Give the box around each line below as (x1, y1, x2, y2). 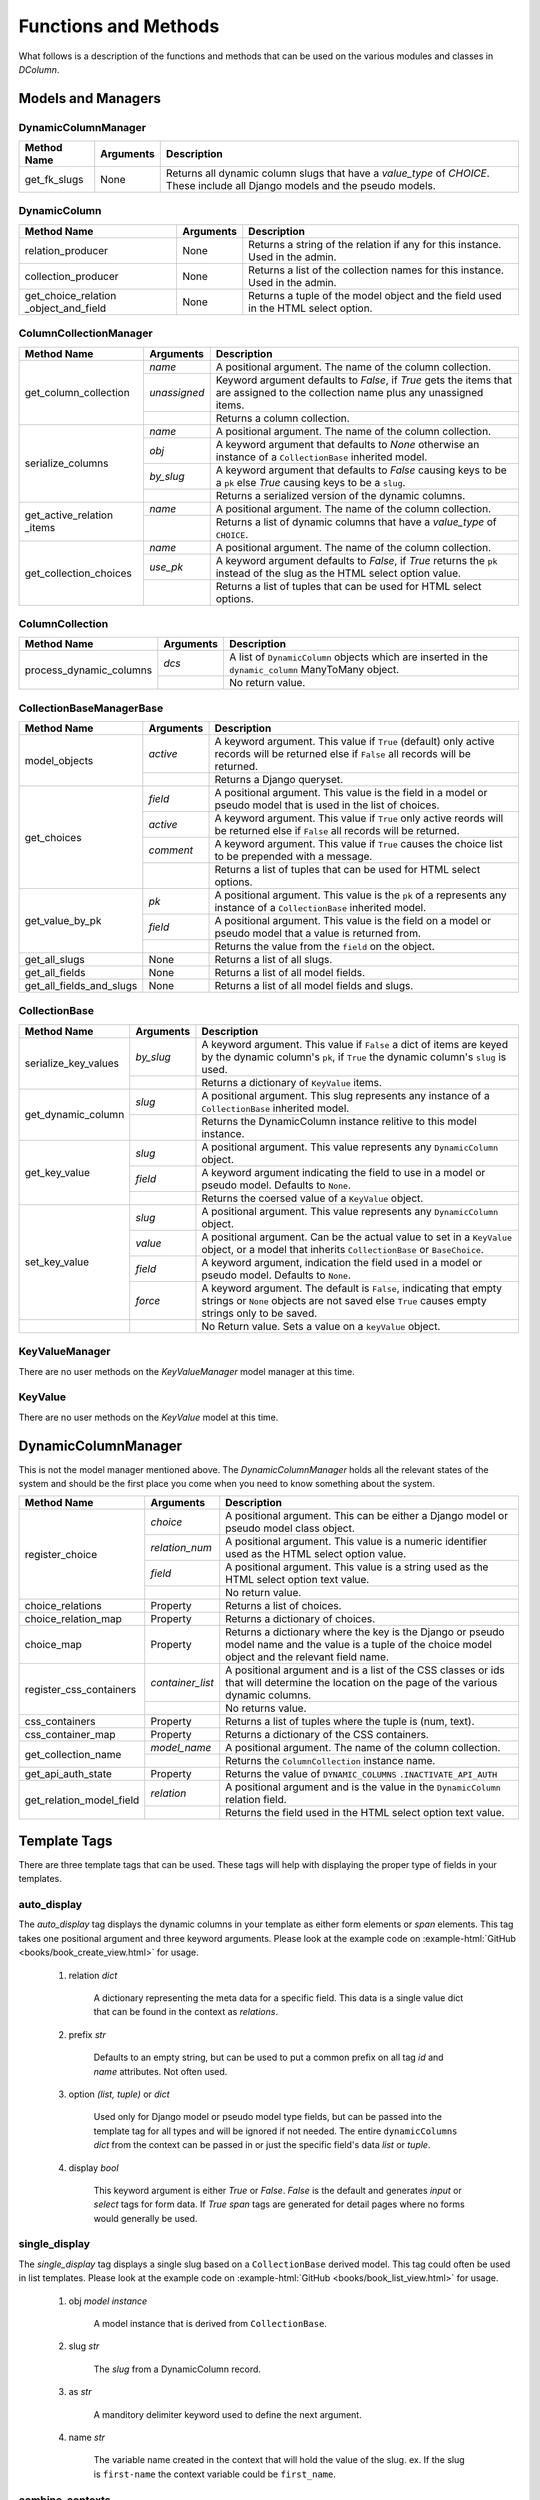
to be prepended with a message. (214, 850, 373, 864)
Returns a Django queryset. (214, 773, 344, 787)
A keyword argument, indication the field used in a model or (201, 1255, 483, 1269)
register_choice (24, 1547, 98, 1561)
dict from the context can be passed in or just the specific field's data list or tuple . (93, 2139, 431, 2151)
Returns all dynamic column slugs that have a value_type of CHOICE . (165, 166, 490, 180)
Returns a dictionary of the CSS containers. (225, 1728, 429, 1742)
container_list (150, 1676, 215, 1690)
